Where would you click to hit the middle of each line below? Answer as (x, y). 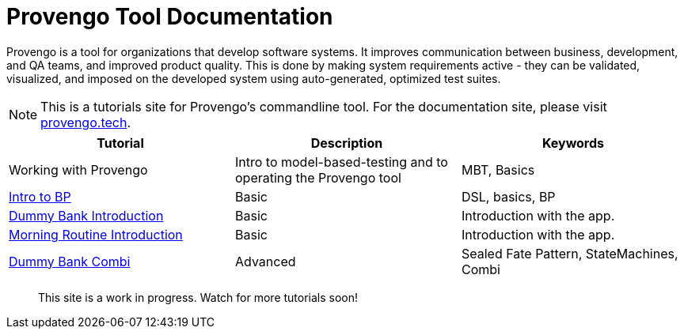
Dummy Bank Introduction (86, 215)
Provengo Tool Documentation (170, 17)
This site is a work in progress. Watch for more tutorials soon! (198, 297)
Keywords (573, 143)
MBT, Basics (498, 169)
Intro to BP (40, 196)
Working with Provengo (78, 169)
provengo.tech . (85, 122)
